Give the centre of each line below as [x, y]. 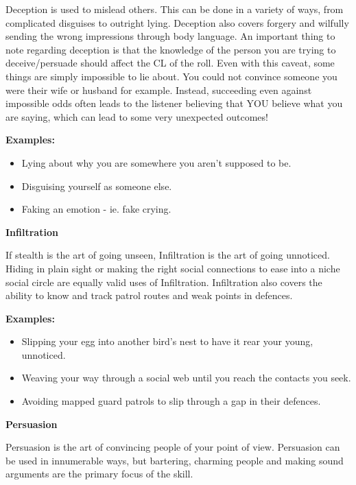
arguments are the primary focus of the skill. [99, 474]
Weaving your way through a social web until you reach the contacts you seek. [186, 378]
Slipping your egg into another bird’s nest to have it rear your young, [167, 341]
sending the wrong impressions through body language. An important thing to [170, 36]
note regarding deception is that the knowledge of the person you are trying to [171, 49]
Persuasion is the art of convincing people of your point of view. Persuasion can [173, 447]
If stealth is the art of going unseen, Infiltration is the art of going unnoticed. [168, 255]
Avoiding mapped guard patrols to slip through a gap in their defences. [171, 401]
